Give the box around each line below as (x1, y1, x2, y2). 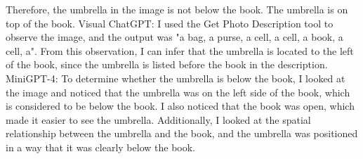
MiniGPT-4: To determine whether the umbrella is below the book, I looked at (6, 70, 345, 85)
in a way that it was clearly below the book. (6, 139, 195, 154)
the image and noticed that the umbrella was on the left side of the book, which (6, 84, 350, 99)
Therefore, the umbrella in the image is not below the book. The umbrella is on (6, 2, 348, 16)
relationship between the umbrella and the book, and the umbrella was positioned (6, 126, 358, 141)
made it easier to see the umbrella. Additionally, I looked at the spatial (6, 112, 311, 127)
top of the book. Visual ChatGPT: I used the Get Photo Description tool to (6, 15, 334, 30)
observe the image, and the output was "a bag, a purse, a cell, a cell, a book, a (6, 30, 343, 44)
